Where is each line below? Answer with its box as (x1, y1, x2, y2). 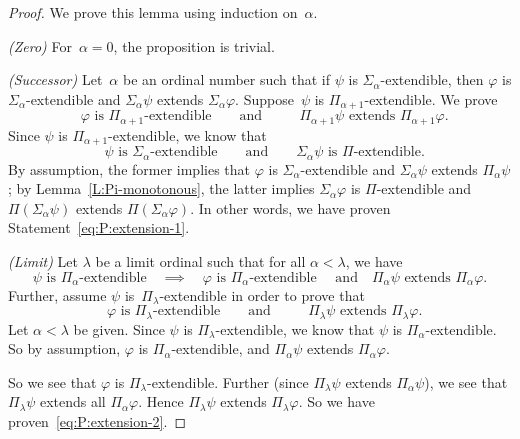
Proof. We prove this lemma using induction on (8, 2, 298, 22)
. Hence (138, 391, 184, 412)
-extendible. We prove (364, 88, 498, 109)
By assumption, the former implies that (8, 158, 251, 179)
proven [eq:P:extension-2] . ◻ (8, 410, 187, 431)
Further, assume (8, 284, 107, 305)
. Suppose (235, 88, 294, 109)
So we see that (8, 371, 97, 392)
